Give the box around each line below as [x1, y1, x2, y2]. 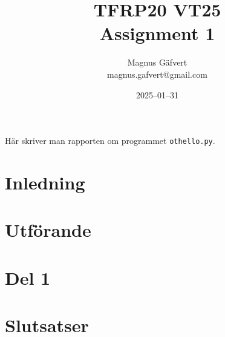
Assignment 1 [99, 21, 215, 46]
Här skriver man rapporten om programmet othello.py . [5, 134, 215, 147]
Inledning [5, 169, 85, 194]
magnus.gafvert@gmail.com [107, 67, 207, 80]
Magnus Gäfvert [127, 56, 187, 69]
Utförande [5, 217, 91, 242]
